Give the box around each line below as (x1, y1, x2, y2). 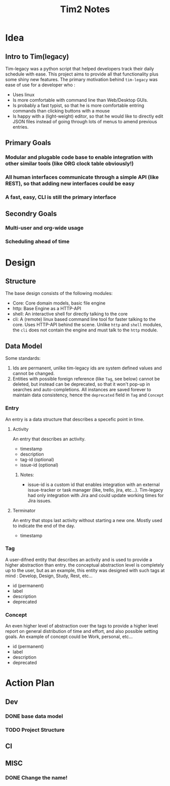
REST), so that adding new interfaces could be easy (5, 180, 135, 187)
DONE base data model (5, 713, 63, 720)
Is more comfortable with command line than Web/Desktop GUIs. (12, 97, 148, 103)
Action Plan (5, 678, 55, 689)
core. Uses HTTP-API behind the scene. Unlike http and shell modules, (12, 322, 163, 328)
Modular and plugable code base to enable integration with (5, 154, 153, 161)
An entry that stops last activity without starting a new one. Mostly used (12, 517, 163, 523)
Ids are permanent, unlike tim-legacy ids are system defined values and (12, 365, 162, 371)
